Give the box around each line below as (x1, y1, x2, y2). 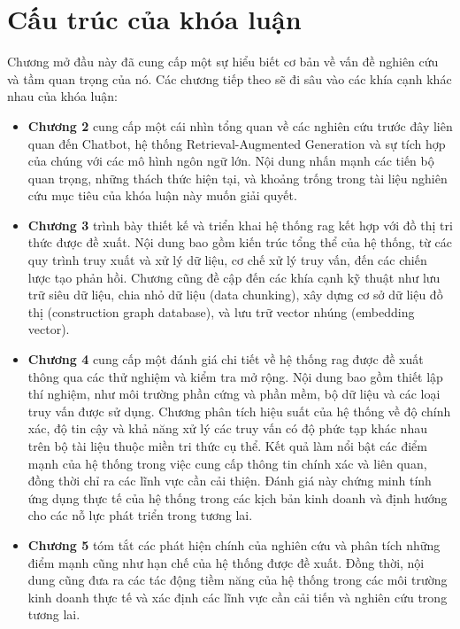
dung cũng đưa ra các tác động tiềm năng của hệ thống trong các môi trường (27, 571, 448, 589)
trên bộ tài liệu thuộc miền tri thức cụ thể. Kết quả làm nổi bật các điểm (27, 437, 427, 454)
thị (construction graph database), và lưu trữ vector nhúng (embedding (27, 302, 415, 321)
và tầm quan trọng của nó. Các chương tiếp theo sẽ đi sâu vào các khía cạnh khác (7, 69, 452, 88)
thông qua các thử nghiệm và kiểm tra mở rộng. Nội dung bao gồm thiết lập (27, 367, 443, 385)
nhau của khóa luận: (7, 87, 118, 105)
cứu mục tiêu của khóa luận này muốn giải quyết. (27, 186, 297, 205)
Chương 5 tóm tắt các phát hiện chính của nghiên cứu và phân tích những (27, 535, 441, 554)
